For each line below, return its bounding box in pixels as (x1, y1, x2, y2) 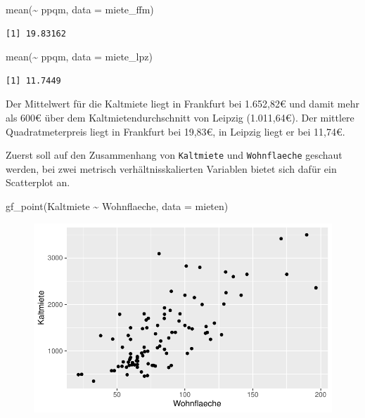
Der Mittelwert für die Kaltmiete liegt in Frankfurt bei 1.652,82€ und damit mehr (6, 96, 359, 111)
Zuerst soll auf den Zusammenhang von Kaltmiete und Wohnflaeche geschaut (6, 148, 342, 162)
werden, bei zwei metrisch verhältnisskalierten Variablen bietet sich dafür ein (6, 161, 337, 176)
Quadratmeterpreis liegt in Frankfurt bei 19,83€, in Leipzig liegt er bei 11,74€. (6, 124, 345, 138)
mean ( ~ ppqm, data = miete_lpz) (6, 49, 153, 64)
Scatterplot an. (6, 175, 70, 190)
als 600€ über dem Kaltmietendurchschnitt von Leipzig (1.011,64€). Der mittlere (6, 110, 354, 124)
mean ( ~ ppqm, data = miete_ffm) (6, 2, 154, 16)
